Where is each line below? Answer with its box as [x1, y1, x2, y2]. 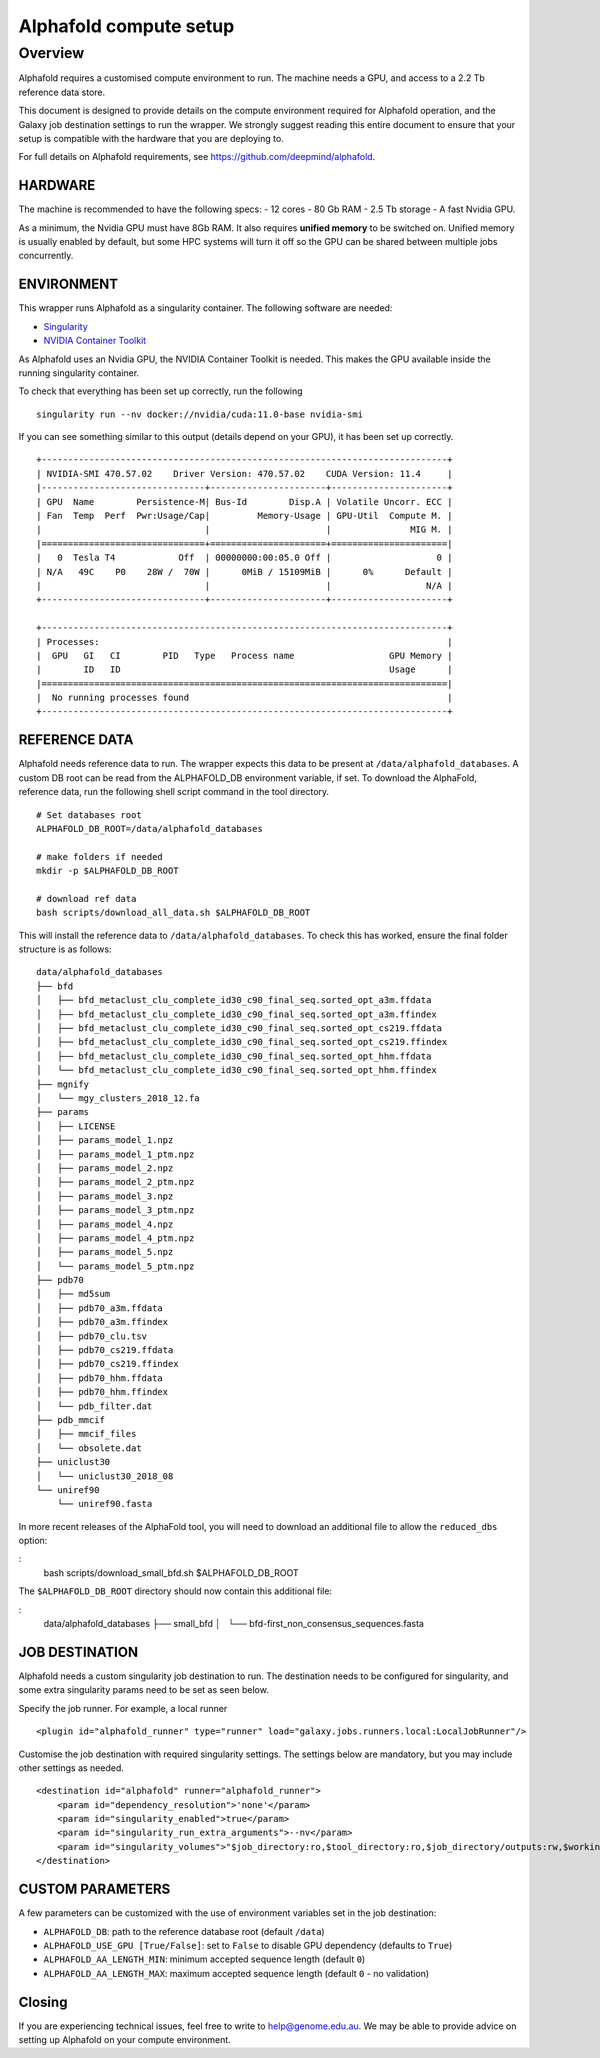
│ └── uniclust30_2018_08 [36, 1470, 174, 1482]
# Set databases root [36, 809, 142, 820]
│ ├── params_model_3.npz [36, 1190, 174, 1202]
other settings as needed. [18, 1761, 125, 1774]
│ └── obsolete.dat [36, 1442, 142, 1454]
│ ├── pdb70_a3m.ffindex [36, 1316, 169, 1328]
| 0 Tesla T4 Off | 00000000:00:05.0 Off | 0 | [36, 552, 453, 564]
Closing [18, 1993, 68, 2010]
